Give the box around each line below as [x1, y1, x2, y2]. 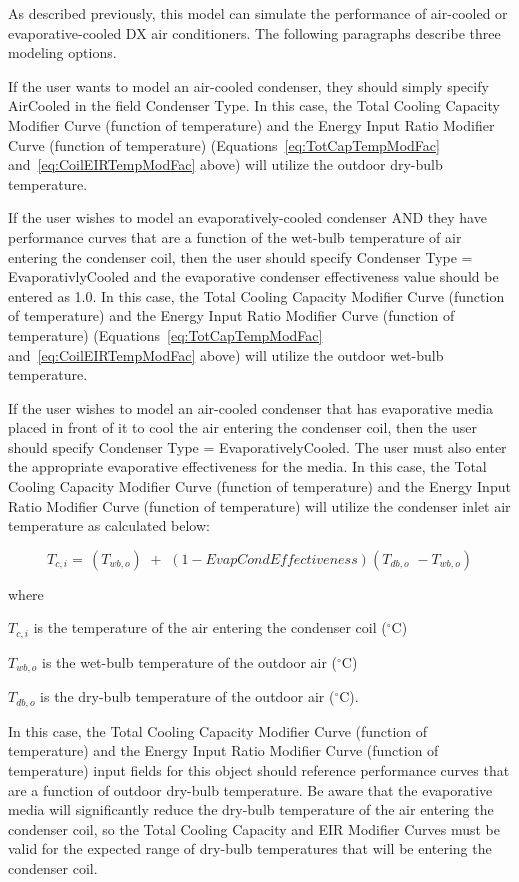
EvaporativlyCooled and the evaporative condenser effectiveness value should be [8, 266, 499, 287]
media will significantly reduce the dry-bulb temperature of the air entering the [8, 799, 494, 820]
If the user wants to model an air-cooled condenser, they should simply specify [8, 75, 489, 96]
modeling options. [8, 42, 117, 63]
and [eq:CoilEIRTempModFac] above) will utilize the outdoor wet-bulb [8, 344, 444, 365]
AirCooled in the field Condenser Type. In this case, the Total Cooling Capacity [8, 95, 500, 116]
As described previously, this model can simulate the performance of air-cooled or [8, 3, 508, 23]
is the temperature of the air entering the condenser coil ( [33, 617, 387, 638]
